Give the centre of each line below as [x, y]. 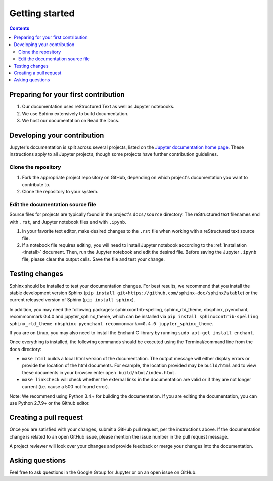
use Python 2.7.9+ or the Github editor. [50, 403]
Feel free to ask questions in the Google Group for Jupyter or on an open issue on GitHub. [103, 472]
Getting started [42, 13]
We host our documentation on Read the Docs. [71, 120]
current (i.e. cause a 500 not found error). [65, 386]
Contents [19, 28]
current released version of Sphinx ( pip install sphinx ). [72, 300]
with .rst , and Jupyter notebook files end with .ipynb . [68, 222]
